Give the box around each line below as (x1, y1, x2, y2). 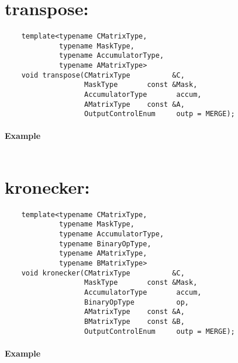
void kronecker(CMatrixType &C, (21, 268, 185, 277)
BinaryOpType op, (84, 298, 189, 306)
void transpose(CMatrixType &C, (21, 71, 185, 79)
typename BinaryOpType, (59, 239, 151, 248)
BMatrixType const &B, (84, 317, 185, 326)
